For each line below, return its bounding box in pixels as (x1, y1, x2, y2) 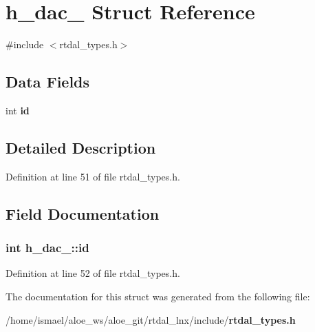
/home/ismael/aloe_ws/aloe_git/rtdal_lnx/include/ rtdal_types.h (6, 312, 296, 326)
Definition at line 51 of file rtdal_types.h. (6, 169, 180, 183)
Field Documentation (6, 203, 160, 224)
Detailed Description (6, 136, 156, 158)
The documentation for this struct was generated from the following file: (6, 289, 310, 303)
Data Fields (6, 71, 90, 92)
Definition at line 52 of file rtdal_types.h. (6, 266, 180, 280)
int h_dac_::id (6, 239, 89, 256)
